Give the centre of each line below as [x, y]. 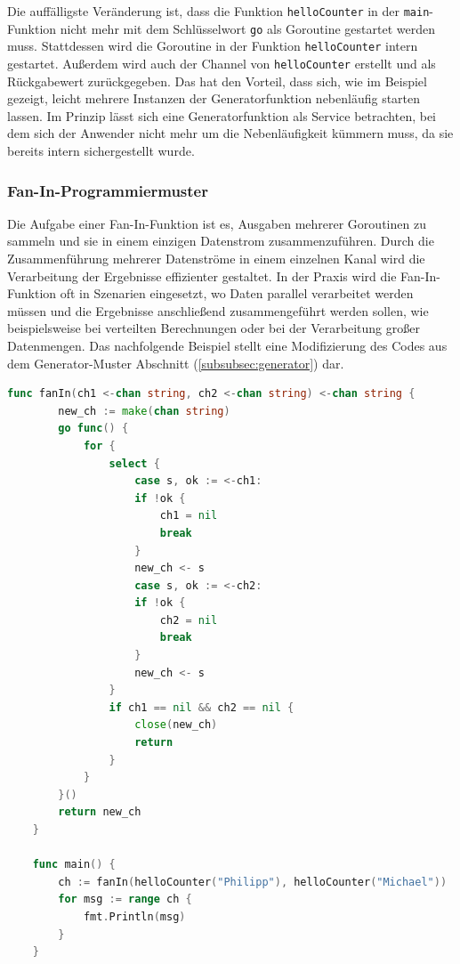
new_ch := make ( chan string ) [144, 411]
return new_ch [100, 812]
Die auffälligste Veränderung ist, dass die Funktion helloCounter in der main [218, 11]
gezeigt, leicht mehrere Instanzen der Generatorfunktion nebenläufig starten [214, 98]
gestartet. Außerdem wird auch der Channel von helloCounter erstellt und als [222, 63]
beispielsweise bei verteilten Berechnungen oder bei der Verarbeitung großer [214, 328]
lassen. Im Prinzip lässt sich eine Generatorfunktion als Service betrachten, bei [222, 115]
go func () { [93, 429]
